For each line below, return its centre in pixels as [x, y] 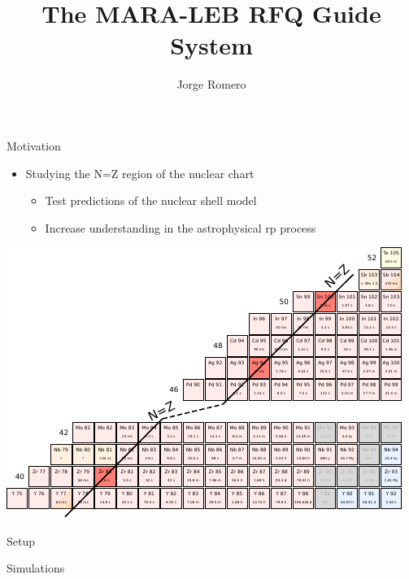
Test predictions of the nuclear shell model [151, 200]
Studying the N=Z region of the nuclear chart [140, 173]
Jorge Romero [211, 84]
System [211, 45]
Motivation [34, 145]
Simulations [36, 568]
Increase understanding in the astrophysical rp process [181, 227]
